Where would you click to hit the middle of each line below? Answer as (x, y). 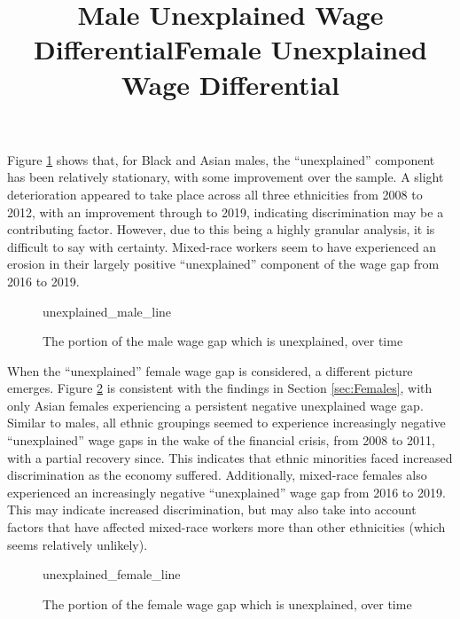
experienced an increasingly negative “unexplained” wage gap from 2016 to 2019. (226, 492)
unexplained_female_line (112, 574)
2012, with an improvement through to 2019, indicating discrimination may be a (226, 212)
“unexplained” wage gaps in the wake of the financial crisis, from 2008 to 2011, (221, 440)
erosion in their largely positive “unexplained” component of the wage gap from (223, 264)
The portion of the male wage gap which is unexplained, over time (223, 341)
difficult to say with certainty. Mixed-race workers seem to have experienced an (222, 246)
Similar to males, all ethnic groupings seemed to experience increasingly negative (226, 423)
